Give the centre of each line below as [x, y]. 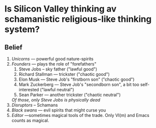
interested [29, 90]
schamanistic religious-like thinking [78, 19]
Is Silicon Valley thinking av [61, 9]
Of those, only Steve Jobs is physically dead [56, 100]
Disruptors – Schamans [35, 105]
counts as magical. [30, 120]
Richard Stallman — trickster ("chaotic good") [64, 74]
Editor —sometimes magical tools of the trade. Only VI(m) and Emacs [80, 115]
